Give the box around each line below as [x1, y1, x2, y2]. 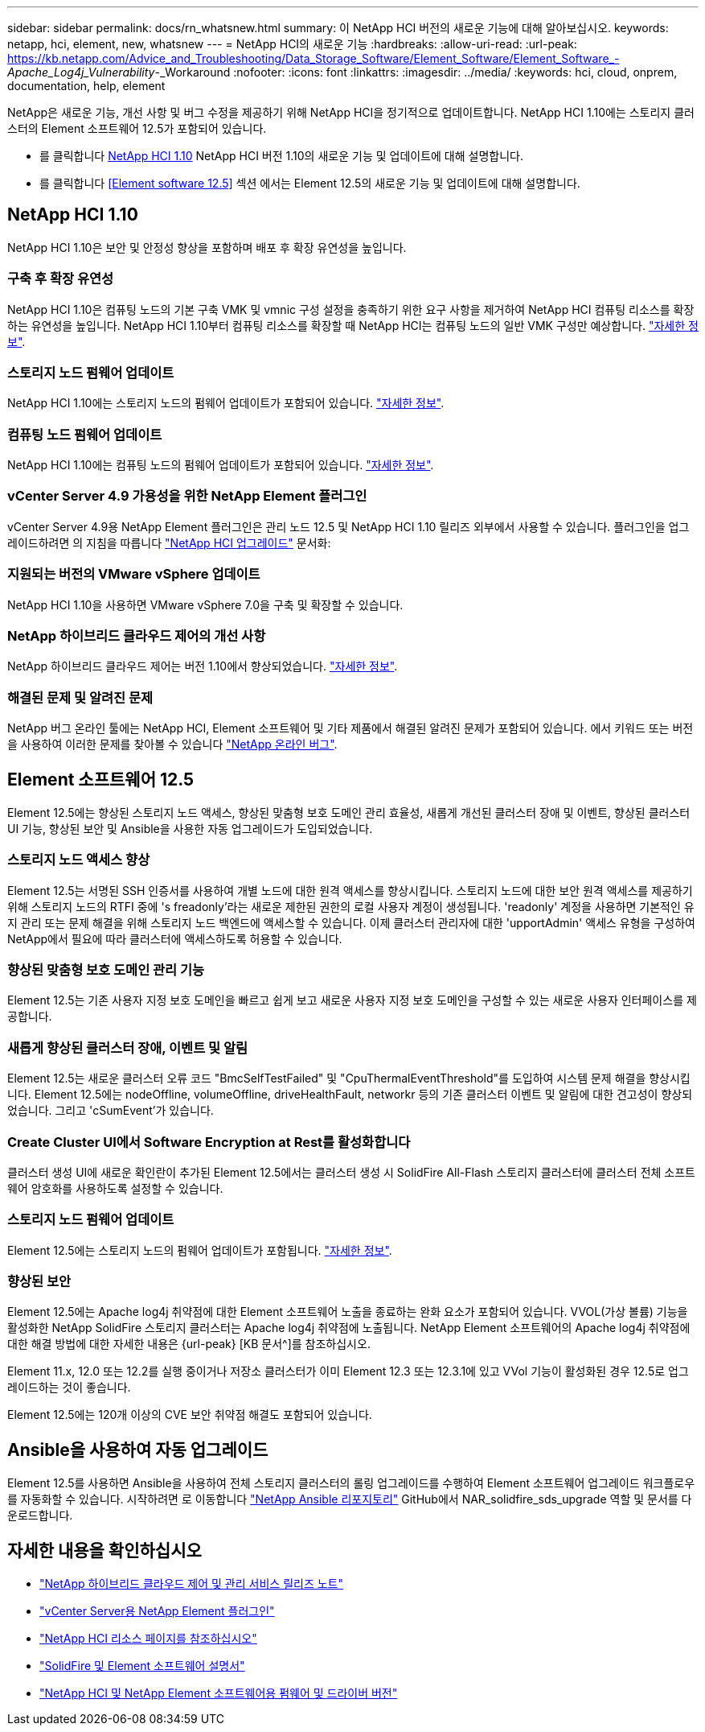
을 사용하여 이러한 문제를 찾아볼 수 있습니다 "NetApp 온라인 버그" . [7, 737, 338, 752]
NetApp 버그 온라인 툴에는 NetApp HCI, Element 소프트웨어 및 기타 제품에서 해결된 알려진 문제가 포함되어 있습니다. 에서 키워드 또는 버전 [7, 721, 694, 736]
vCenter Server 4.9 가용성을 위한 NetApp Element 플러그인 [7, 488, 367, 505]
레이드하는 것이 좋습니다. [7, 1380, 131, 1395]
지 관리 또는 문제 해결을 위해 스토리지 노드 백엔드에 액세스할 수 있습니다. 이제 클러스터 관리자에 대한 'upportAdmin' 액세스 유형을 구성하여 [7, 915, 695, 930]
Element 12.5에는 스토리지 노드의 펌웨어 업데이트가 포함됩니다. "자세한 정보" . [7, 1243, 392, 1257]
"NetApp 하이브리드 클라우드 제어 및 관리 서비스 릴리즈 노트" [39, 1577, 343, 1591]
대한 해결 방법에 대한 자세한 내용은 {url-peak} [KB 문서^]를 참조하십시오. [7, 1337, 371, 1351]
